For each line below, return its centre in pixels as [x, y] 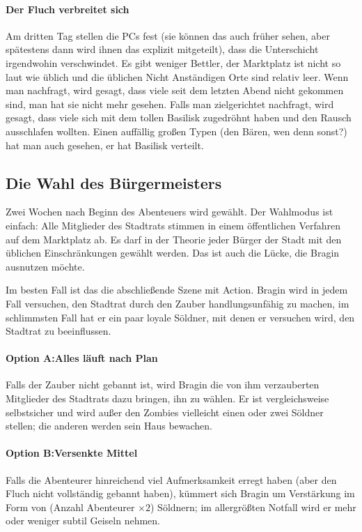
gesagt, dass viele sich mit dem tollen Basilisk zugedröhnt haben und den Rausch [179, 117]
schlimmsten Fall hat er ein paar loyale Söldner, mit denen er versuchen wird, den [180, 317]
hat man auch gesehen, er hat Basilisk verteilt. [105, 145]
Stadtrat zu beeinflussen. [58, 331]
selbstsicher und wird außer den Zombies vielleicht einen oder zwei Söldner [165, 412]
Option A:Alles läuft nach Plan [82, 358]
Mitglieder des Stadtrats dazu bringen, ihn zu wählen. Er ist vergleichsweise [167, 398]
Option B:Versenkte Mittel [72, 453]
